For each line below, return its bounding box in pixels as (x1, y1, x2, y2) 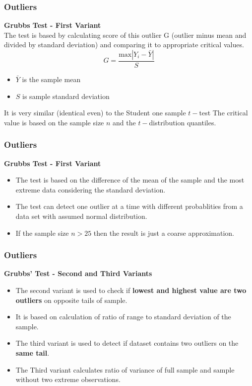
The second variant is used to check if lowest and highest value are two (15, 285, 247, 295)
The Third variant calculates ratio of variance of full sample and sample (15, 364, 235, 375)
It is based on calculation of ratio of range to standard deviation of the (15, 311, 231, 322)
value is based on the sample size (4, 117, 104, 127)
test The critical (199, 107, 248, 118)
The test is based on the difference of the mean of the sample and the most (15, 175, 245, 185)
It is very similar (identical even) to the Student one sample (4, 107, 186, 118)
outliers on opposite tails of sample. (15, 294, 127, 305)
